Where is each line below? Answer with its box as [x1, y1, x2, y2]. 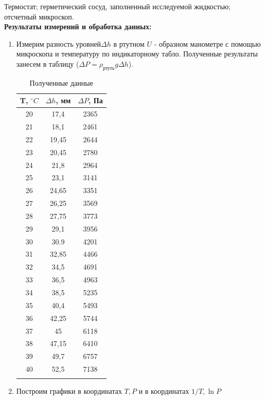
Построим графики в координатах [16, 386, 122, 396]
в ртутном [113, 38, 145, 49]
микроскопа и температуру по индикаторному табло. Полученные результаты [16, 48, 258, 59]
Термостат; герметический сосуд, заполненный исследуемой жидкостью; [4, 1, 231, 11]
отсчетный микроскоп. [4, 11, 74, 22]
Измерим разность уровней [16, 38, 101, 49]
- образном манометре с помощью [154, 38, 261, 49]
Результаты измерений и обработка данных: [4, 21, 152, 32]
